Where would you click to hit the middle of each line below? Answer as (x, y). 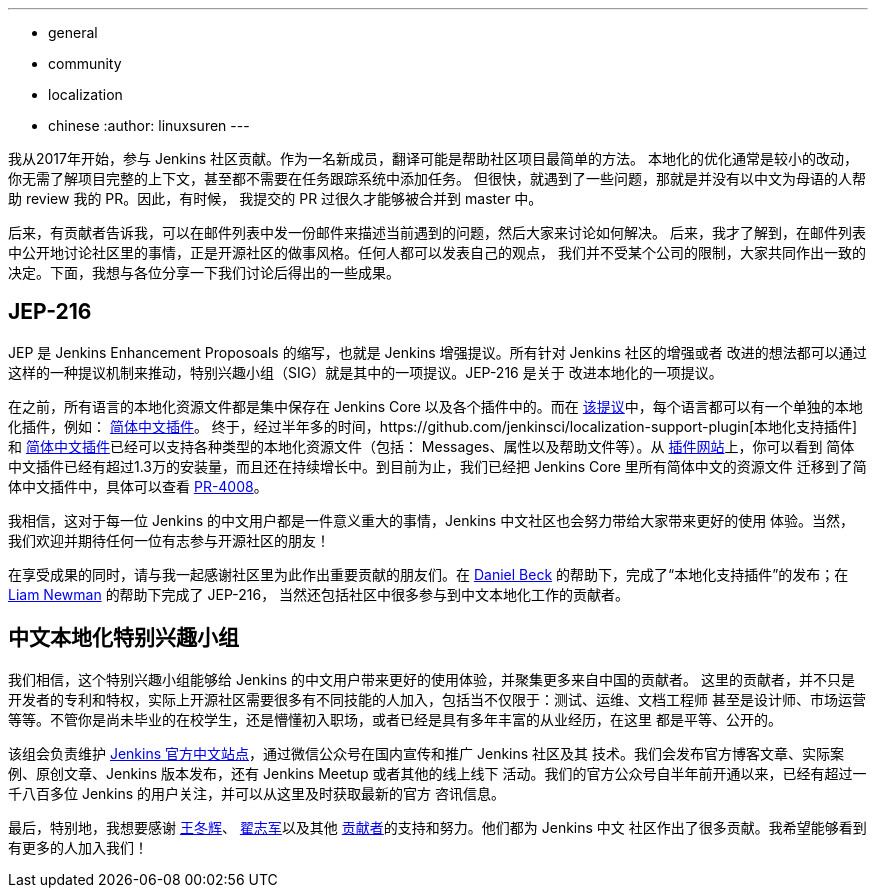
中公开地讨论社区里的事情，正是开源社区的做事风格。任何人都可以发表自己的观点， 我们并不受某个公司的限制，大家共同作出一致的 (437, 252)
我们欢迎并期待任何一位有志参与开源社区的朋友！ (169, 540)
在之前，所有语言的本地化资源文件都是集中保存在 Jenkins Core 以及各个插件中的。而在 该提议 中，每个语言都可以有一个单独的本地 (435, 406)
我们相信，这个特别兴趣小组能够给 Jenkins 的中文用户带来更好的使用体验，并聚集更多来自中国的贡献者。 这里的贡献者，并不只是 (431, 679)
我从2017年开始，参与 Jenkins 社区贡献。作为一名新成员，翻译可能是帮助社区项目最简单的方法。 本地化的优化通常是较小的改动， (433, 158)
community (85, 63)
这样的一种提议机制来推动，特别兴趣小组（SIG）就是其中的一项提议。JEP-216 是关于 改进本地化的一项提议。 (365, 372)
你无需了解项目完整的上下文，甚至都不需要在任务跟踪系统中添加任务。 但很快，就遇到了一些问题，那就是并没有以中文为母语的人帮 (437, 178)
